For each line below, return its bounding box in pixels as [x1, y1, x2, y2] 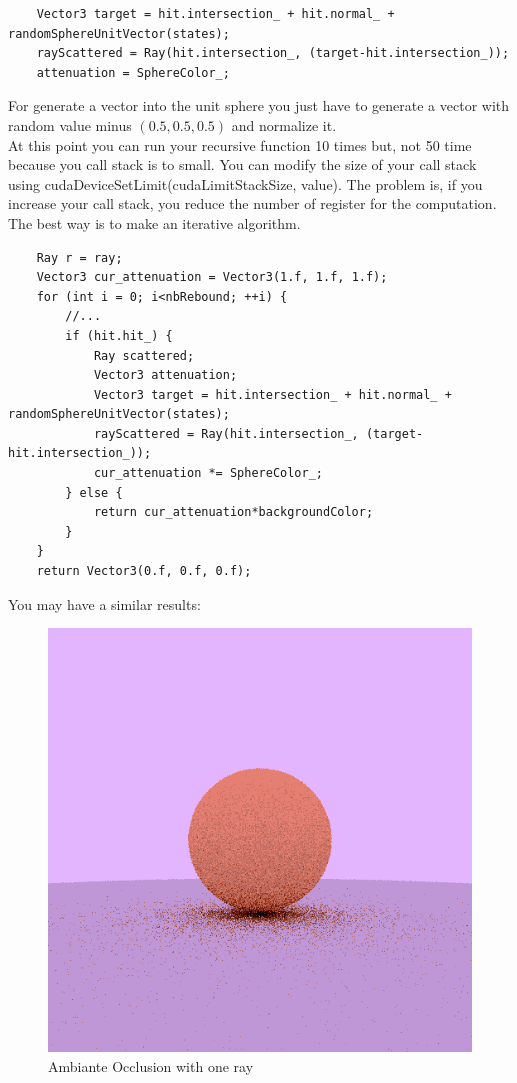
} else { [65, 485, 123, 500]
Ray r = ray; [36, 250, 123, 265]
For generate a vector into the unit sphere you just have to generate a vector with [8, 95, 510, 116]
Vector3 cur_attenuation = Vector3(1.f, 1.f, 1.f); [36, 270, 388, 285]
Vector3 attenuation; [93, 368, 238, 383]
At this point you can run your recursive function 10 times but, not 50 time [8, 134, 472, 155]
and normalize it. [231, 114, 337, 135]
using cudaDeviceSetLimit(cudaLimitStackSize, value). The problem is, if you [8, 173, 483, 194]
